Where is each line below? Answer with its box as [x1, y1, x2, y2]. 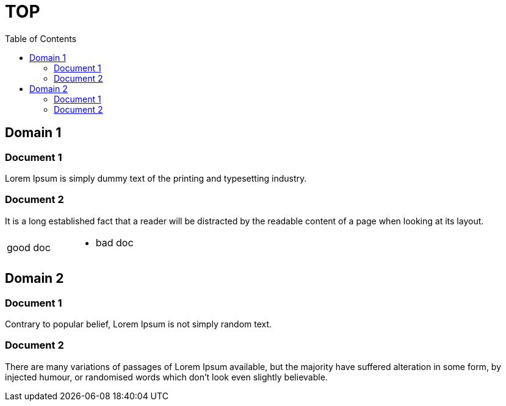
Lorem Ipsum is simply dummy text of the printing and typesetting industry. [5, 173, 307, 183]
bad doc [95, 236, 134, 249]
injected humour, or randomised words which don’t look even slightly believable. [5, 371, 328, 382]
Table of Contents [5, 33, 77, 44]
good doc [7, 241, 51, 254]
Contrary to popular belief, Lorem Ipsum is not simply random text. [5, 318, 272, 329]
